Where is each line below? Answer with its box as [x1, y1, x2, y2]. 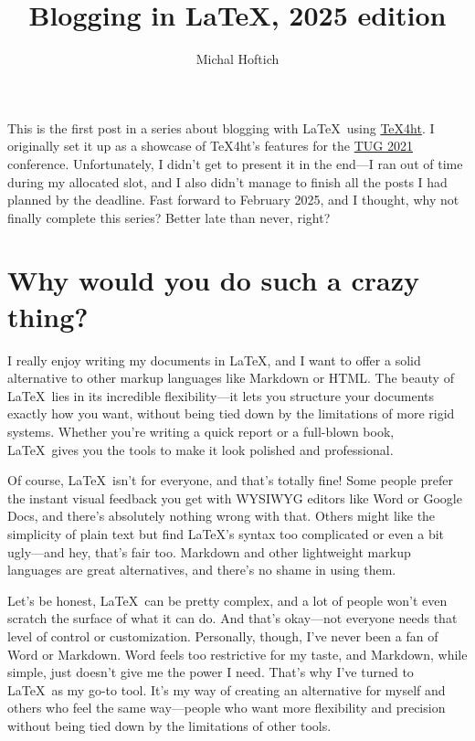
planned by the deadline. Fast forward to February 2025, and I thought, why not [7, 190, 459, 209]
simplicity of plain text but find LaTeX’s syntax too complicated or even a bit [7, 524, 445, 543]
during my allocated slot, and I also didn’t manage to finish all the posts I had [7, 172, 448, 191]
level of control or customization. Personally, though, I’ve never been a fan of [7, 626, 438, 645]
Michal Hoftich [195, 49, 280, 69]
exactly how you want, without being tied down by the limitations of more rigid [7, 404, 455, 423]
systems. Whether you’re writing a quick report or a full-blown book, [7, 421, 395, 440]
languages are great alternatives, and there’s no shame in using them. [7, 560, 396, 579]
